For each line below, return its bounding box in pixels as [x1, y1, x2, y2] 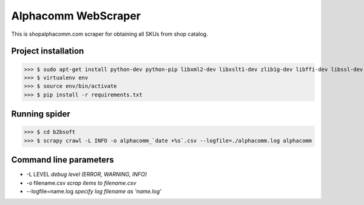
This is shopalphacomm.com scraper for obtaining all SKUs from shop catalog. [11, 30, 209, 38]
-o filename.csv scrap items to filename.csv [26, 179, 136, 186]
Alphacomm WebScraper [11, 9, 141, 22]
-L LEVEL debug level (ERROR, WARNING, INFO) [26, 170, 147, 178]
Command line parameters [11, 155, 115, 165]
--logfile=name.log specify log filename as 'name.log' [26, 187, 162, 195]
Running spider [11, 109, 71, 119]
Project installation [11, 46, 84, 56]
